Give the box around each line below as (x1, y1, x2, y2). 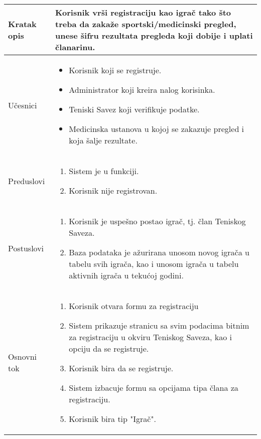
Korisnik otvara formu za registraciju (69, 300, 199, 312)
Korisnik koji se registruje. (69, 64, 162, 76)
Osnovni (8, 351, 37, 362)
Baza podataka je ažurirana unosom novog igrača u (69, 246, 249, 258)
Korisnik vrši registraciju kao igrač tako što (55, 7, 231, 18)
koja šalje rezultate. (69, 134, 138, 146)
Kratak (8, 18, 37, 30)
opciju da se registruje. (69, 343, 149, 354)
